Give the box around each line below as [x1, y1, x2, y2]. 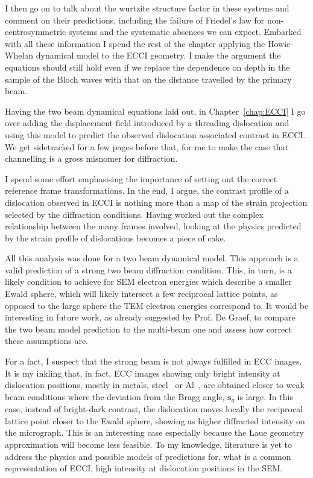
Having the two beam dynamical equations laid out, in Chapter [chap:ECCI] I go [5, 104, 306, 117]
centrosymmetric [5, 25, 66, 38]
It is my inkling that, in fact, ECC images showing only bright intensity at [5, 366, 280, 379]
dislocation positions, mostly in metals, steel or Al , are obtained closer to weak [5, 378, 305, 391]
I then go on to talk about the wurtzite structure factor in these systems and [5, 2, 289, 14]
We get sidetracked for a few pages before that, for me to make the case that [5, 140, 289, 153]
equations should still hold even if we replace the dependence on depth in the [5, 60, 290, 73]
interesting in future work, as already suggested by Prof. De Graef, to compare [5, 311, 296, 323]
